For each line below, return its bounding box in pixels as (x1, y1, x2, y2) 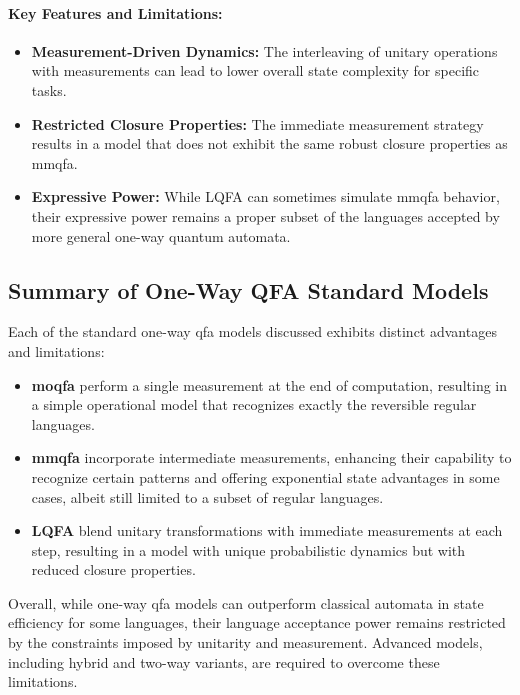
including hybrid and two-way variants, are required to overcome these (8, 651, 440, 672)
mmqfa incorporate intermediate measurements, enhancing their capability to (31, 447, 512, 468)
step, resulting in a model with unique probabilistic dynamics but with (31, 539, 466, 560)
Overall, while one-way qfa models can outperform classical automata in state (8, 592, 484, 613)
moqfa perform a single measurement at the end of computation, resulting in (31, 374, 508, 395)
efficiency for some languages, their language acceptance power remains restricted (8, 612, 506, 633)
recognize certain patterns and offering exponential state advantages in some (31, 466, 500, 487)
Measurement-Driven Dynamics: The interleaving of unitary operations (31, 40, 498, 61)
